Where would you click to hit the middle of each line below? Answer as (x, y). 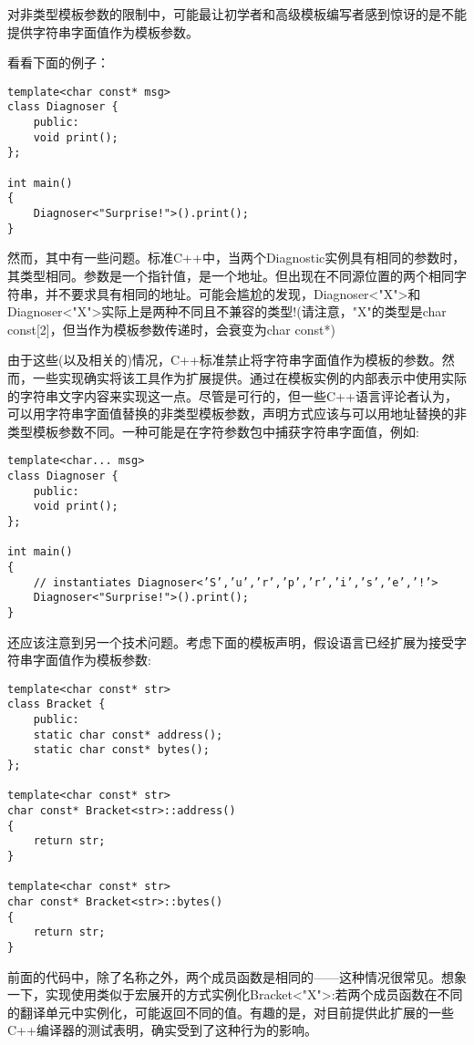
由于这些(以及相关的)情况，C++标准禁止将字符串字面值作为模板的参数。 (225, 360)
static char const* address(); (128, 735)
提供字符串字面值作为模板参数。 (103, 31)
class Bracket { (57, 704)
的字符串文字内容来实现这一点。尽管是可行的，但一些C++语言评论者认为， (232, 395)
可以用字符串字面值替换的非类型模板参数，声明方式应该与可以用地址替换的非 (237, 414)
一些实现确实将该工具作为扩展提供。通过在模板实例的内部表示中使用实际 (249, 377)
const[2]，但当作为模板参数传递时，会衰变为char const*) (171, 329)
